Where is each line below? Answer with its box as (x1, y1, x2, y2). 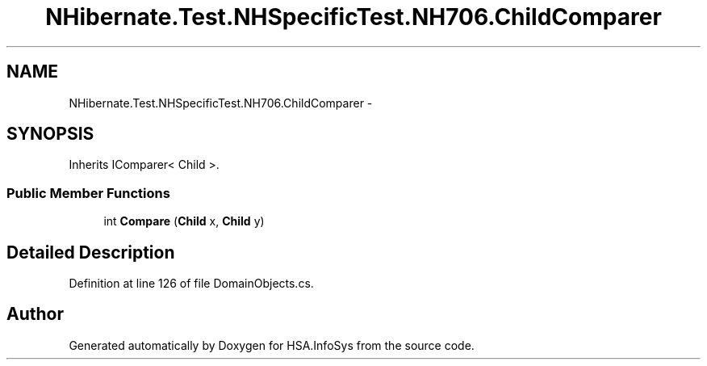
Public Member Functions (6, 184, 170, 201)
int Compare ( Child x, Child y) (103, 214, 265, 229)
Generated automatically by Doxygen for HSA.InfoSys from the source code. (69, 338, 475, 352)
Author (6, 304, 64, 325)
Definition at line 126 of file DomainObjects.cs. (69, 276, 314, 291)
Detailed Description (6, 242, 175, 263)
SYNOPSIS (6, 124, 94, 145)
